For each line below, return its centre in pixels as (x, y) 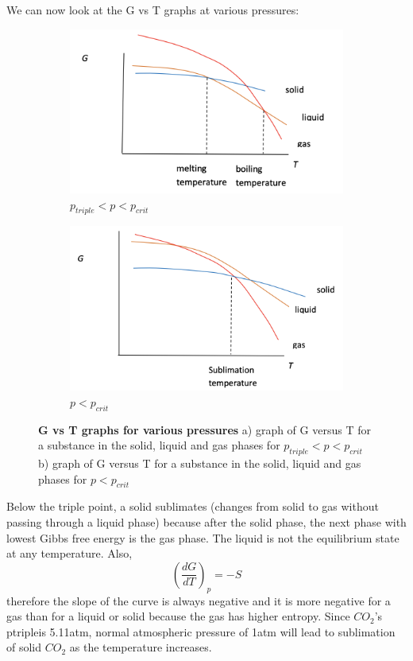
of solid (24, 647)
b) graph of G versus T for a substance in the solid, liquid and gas (200, 463)
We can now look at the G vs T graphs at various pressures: (153, 10)
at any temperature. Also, (69, 553)
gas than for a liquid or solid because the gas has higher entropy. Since (178, 616)
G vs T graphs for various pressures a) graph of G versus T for (205, 429)
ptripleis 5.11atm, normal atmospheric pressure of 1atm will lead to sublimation (201, 631)
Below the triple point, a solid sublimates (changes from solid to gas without (193, 506)
